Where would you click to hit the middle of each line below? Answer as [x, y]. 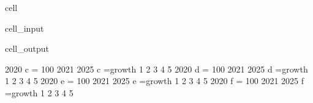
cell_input [25, 28]
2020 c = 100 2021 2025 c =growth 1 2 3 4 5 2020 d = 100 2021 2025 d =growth [156, 69]
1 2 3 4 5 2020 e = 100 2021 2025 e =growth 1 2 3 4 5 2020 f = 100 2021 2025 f [154, 81]
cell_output [27, 48]
